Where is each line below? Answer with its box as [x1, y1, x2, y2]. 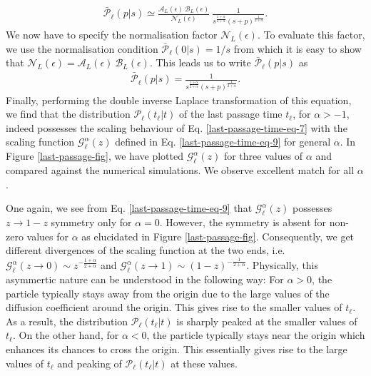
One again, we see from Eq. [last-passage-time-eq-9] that [6, 200, 253, 215]
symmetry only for [51, 215, 132, 230]
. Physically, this [246, 258, 319, 273]
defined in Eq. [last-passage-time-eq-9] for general [115, 134, 331, 149]
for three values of [223, 148, 303, 163]
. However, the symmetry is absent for [159, 215, 327, 230]
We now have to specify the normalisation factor [6, 27, 218, 42]
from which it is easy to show [233, 41, 362, 56]
